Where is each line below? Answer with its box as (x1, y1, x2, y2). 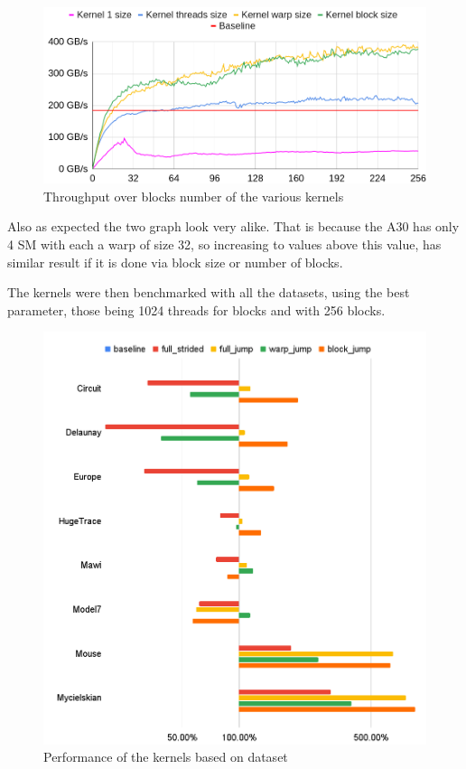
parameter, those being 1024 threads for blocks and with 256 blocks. (7, 300, 386, 319)
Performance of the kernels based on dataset (43, 747, 288, 766)
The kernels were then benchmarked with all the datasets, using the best (7, 283, 410, 302)
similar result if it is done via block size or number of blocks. (7, 252, 343, 271)
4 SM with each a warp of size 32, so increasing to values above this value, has (7, 234, 442, 253)
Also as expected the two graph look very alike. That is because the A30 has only (7, 217, 460, 236)
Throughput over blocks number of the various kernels (43, 186, 344, 205)
